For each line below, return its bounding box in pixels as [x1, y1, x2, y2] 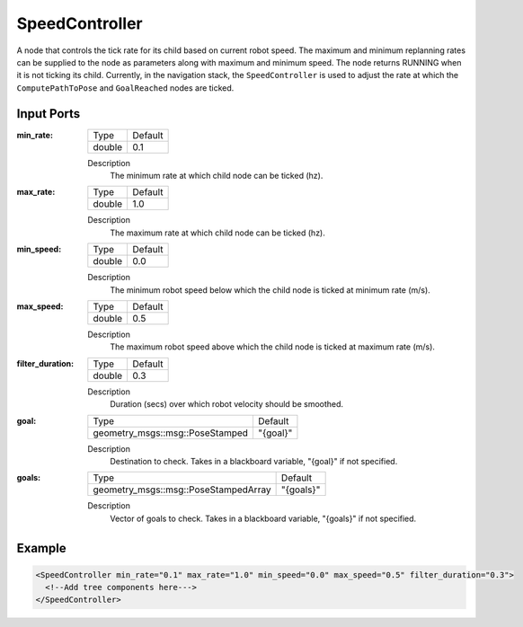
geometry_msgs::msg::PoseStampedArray [93, 483, 271, 496]
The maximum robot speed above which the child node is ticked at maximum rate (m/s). [110, 341, 436, 352]
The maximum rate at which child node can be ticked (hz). [110, 227, 325, 238]
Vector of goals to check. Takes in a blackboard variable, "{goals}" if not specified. [110, 513, 417, 524]
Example [16, 540, 66, 556]
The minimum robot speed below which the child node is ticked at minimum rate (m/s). [110, 284, 430, 296]
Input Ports [16, 106, 81, 121]
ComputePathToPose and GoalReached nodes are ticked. [16, 82, 235, 93]
